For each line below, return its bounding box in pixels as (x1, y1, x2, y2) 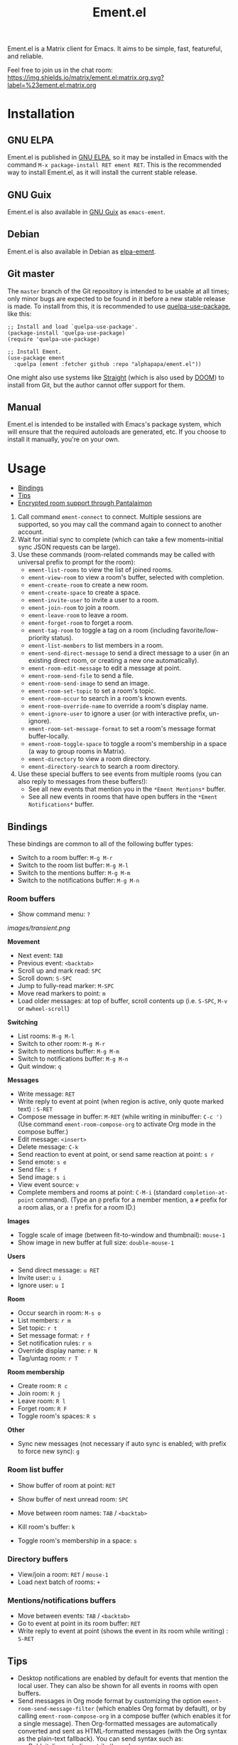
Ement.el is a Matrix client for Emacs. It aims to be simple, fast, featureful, (7, 44, 222, 53)
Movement (7, 938, 40, 946)
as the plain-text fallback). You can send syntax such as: (17, 1734, 183, 1743)
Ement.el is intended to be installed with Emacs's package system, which (7, 420, 222, 429)
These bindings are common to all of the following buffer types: (7, 839, 193, 848)
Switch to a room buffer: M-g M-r (17, 854, 113, 862)
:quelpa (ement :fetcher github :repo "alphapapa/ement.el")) (13, 360, 202, 367)
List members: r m (17, 1316, 71, 1325)
